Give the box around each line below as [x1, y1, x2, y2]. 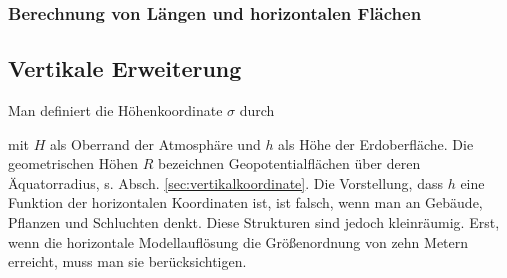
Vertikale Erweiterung [8, 53, 242, 84]
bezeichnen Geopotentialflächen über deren [157, 153, 421, 174]
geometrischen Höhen [8, 153, 138, 174]
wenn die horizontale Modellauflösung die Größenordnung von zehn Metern [8, 231, 469, 252]
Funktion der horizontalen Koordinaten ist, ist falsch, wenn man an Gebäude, [8, 192, 483, 213]
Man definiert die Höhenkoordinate [8, 100, 223, 121]
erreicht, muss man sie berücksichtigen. [8, 251, 247, 272]
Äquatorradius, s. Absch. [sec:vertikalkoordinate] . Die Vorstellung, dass [8, 172, 443, 193]
